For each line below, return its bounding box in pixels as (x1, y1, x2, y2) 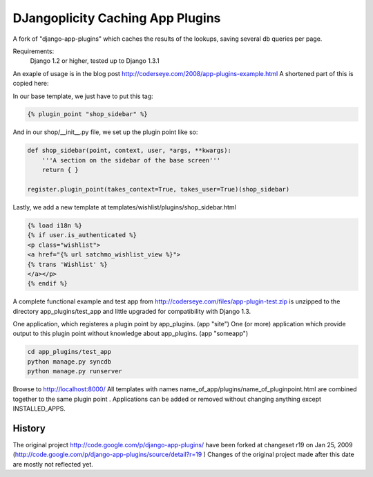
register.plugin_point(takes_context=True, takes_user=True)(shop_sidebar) (27, 185, 290, 194)
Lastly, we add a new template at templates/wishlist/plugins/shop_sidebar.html (12, 203, 236, 211)
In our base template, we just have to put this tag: (12, 92, 153, 100)
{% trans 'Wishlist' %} (27, 260, 108, 268)
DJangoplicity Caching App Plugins (12, 10, 221, 26)
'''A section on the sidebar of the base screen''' (41, 156, 221, 164)
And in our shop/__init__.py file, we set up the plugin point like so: (12, 128, 198, 136)
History (12, 422, 46, 434)
